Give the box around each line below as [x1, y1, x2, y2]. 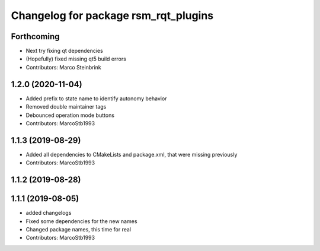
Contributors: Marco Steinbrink [25, 63, 102, 71]
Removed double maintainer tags [25, 103, 107, 110]
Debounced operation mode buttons [25, 112, 115, 119]
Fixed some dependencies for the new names [25, 217, 137, 225]
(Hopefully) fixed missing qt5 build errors [25, 55, 127, 62]
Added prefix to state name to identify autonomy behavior [25, 95, 167, 102]
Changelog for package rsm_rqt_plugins [11, 9, 214, 22]
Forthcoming [11, 31, 60, 42]
